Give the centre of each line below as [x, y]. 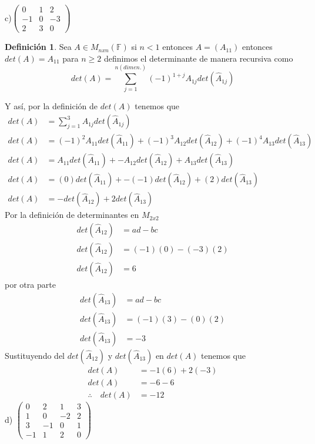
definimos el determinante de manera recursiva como [198, 58]
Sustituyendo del [35, 355]
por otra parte [30, 284]
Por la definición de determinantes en [72, 215]
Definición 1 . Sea [38, 47]
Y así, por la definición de [51, 106]
